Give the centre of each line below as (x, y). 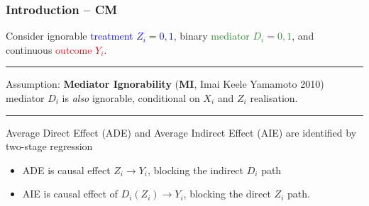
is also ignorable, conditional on (131, 98)
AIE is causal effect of (70, 194)
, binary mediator (211, 36)
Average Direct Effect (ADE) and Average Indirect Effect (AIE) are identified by (181, 132)
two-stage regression (49, 146)
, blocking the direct (227, 194)
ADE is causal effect (66, 170)
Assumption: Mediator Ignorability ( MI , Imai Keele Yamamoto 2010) (165, 84)
